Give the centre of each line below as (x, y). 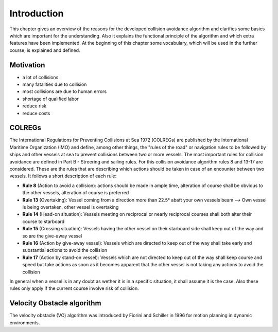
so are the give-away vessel (52, 236)
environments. (25, 322)
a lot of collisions (40, 77)
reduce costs (36, 113)
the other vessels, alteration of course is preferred (76, 193)
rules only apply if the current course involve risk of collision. (74, 288)
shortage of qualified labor (51, 99)
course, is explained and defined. (45, 50)
